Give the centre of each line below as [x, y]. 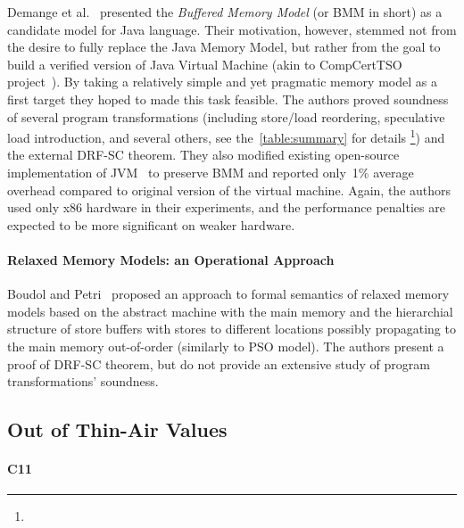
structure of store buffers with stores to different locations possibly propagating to [232, 329]
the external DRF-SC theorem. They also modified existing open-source [203, 155]
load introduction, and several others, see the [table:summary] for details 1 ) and [226, 136]
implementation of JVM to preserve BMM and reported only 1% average [211, 172]
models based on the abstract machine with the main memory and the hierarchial [230, 311]
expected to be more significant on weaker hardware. [151, 224]
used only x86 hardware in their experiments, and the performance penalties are [226, 207]
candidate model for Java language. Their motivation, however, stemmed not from [232, 29]
